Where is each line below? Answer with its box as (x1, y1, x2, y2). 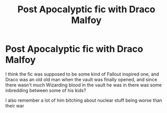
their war (5, 102, 25, 108)
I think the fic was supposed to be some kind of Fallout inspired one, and (5, 71, 159, 77)
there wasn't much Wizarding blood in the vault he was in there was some (5, 82, 162, 88)
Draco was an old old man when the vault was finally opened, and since (5, 76, 158, 82)
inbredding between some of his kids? (5, 87, 86, 93)
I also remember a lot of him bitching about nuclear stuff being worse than (5, 97, 163, 103)
